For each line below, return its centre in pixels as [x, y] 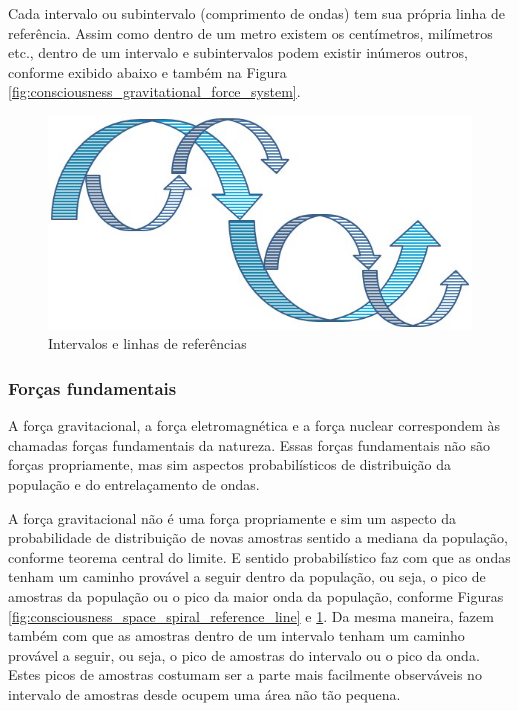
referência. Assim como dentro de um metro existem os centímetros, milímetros [250, 32]
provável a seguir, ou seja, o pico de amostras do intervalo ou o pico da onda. [244, 654]
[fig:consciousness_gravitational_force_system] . [154, 91]
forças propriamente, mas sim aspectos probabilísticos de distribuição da [229, 464]
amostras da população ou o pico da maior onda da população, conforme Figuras [256, 595]
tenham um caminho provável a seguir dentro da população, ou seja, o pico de [247, 576]
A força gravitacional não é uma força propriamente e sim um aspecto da [232, 517]
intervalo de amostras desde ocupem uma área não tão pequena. [204, 693]
